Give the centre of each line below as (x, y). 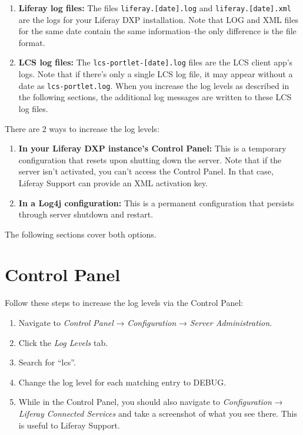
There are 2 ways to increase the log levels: (82, 128)
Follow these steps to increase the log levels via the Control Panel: (124, 303)
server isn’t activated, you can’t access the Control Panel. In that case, (146, 171)
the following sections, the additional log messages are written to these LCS (155, 97)
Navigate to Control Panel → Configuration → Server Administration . (145, 322)
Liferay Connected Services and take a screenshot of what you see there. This (158, 413)
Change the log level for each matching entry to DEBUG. (122, 382)
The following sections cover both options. (81, 234)
